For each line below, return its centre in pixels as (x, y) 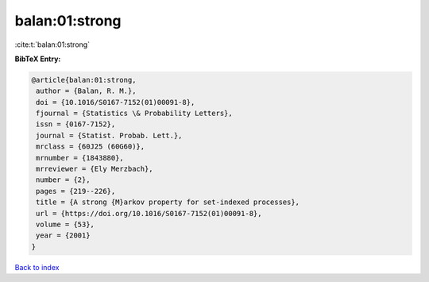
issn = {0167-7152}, (76, 124)
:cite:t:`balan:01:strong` (52, 44)
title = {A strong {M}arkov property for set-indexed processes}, (168, 202)
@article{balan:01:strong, (84, 80)
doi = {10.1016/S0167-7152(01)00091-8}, (116, 102)
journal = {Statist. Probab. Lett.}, (109, 135)
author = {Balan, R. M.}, (86, 91)
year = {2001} (63, 236)
